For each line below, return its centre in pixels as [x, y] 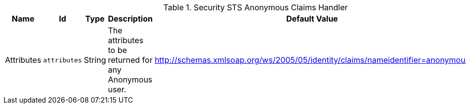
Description [130, 19]
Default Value [312, 19]
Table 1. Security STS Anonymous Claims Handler [255, 7]
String [95, 60]
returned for [130, 60]
